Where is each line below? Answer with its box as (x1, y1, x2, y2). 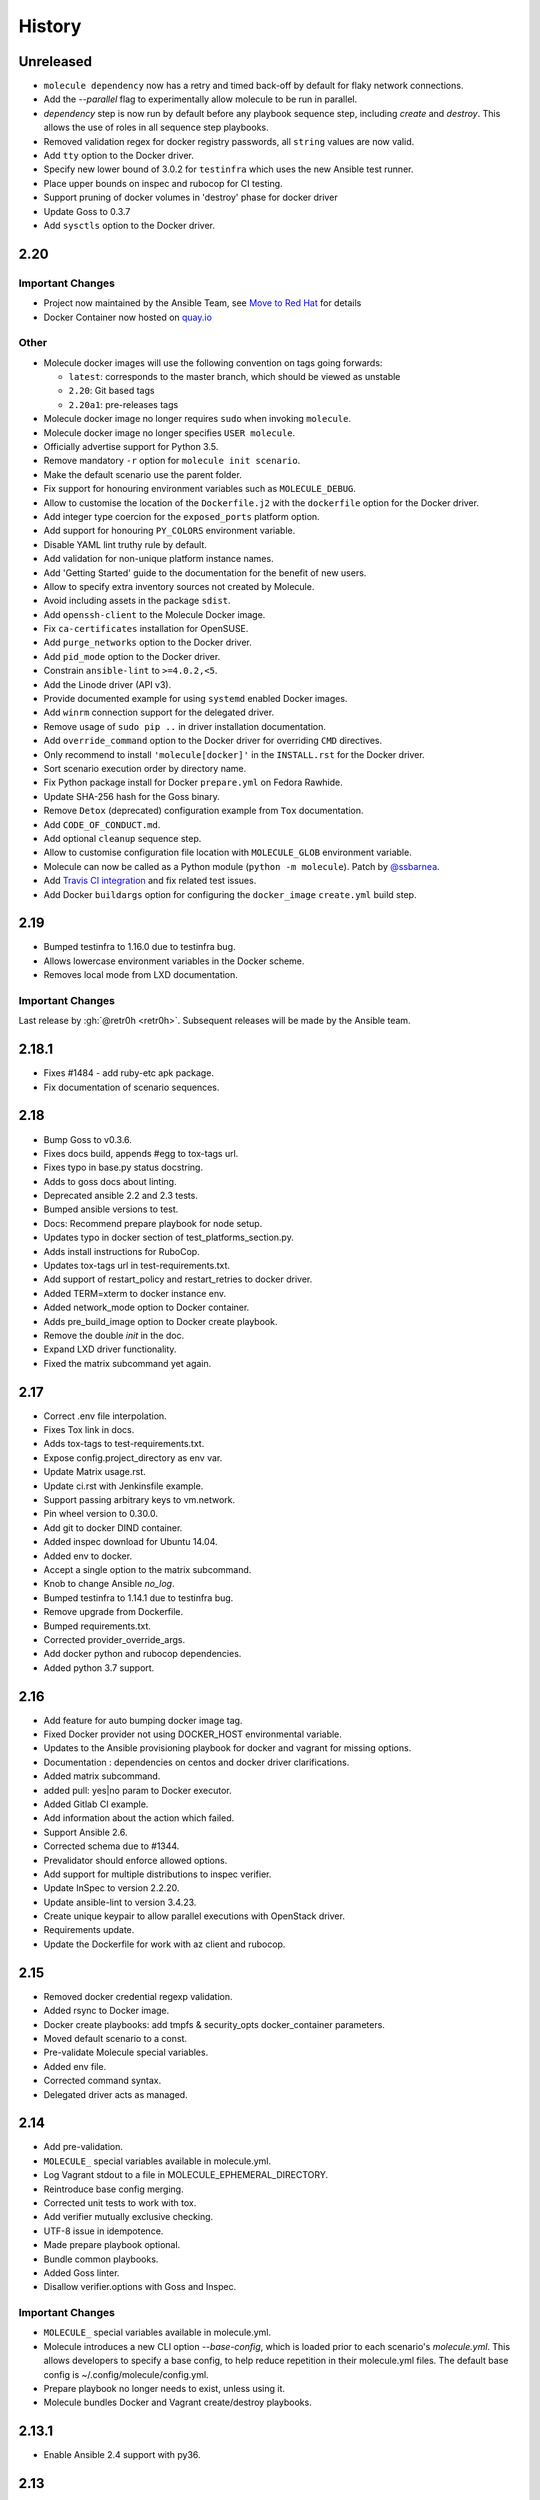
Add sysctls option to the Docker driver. (43, 219, 215, 231)
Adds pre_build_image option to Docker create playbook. (43, 1315, 278, 1327)
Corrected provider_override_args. (43, 1633, 185, 1645)
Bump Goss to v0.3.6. (43, 1133, 132, 1145)
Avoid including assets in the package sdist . (43, 595, 231, 607)
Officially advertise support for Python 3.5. (43, 441, 219, 452)
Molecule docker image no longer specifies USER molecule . (43, 426, 296, 439)
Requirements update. (43, 1924, 135, 1936)
